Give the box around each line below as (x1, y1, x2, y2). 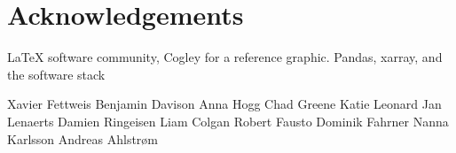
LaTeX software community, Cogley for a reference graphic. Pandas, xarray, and (7, 48, 443, 66)
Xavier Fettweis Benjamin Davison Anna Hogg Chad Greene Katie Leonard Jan (7, 95, 442, 113)
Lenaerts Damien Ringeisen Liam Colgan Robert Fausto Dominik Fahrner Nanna (7, 111, 449, 130)
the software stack (7, 65, 106, 83)
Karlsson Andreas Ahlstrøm (7, 129, 158, 148)
